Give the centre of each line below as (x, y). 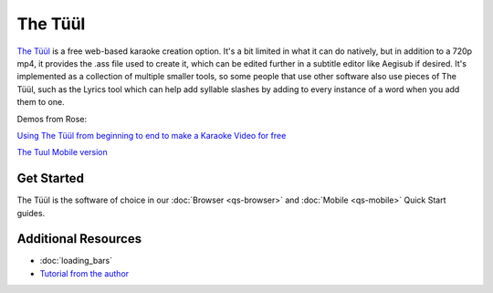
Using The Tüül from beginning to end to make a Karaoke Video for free (152, 135)
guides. (31, 213)
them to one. (41, 102)
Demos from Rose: (52, 119)
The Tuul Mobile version (63, 152)
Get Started (50, 178)
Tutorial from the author (84, 273)
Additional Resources (79, 239)
